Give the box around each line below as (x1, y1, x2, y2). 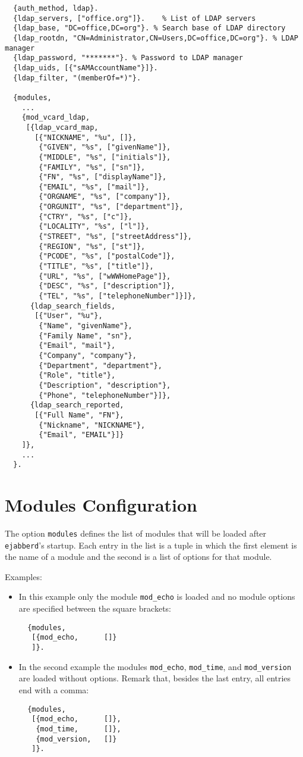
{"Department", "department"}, (39, 361, 162, 370)
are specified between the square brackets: (18, 602, 171, 615)
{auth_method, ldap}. (13, 4, 99, 13)
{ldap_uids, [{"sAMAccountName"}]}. (13, 63, 158, 72)
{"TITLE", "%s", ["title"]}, (39, 262, 154, 271)
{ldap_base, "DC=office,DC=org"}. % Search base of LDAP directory (13, 24, 286, 33)
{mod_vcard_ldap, (21, 113, 90, 122)
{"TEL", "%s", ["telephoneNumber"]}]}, (39, 292, 197, 301)
